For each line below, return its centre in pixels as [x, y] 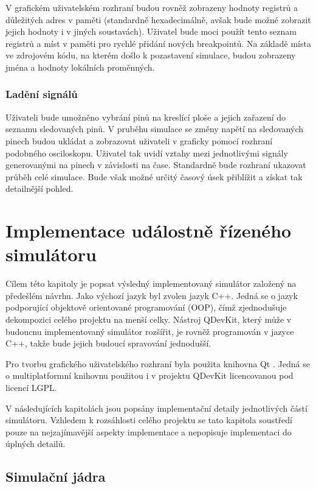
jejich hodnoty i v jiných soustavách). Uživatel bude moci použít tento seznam [151, 31]
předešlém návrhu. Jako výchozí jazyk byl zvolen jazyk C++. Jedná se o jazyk [152, 295]
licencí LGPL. [31, 387]
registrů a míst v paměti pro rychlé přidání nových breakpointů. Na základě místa [158, 43]
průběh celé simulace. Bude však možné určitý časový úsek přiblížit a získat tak [154, 176]
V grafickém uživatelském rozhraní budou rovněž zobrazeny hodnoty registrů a [152, 7]
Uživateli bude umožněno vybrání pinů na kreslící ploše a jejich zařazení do [146, 117]
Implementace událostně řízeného [149, 230]
